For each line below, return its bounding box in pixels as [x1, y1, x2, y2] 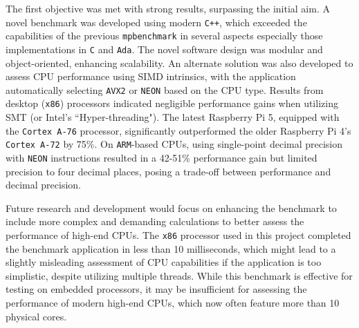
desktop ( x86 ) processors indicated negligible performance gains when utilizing [6, 96, 338, 110]
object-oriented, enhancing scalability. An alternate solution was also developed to [6, 55, 353, 70]
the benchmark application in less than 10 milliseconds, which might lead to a [6, 241, 336, 255]
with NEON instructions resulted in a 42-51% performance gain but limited [6, 150, 317, 164]
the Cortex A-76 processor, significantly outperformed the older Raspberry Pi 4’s [6, 123, 351, 137]
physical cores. [6, 309, 67, 323]
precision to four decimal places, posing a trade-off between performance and [6, 164, 331, 178]
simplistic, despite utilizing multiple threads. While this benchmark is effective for [6, 268, 353, 282]
